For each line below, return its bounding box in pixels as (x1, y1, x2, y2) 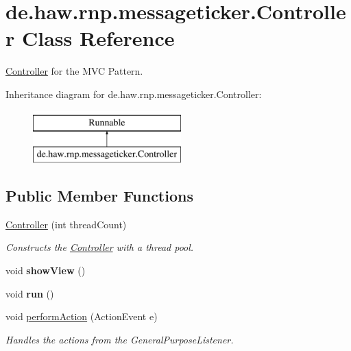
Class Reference (21, 24, 175, 52)
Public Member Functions (5, 185, 193, 206)
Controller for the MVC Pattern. (5, 64, 143, 78)
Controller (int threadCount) (5, 217, 127, 231)
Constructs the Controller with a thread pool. (5, 240, 194, 254)
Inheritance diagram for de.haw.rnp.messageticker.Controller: (5, 86, 262, 101)
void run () (5, 286, 54, 300)
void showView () (5, 263, 86, 278)
